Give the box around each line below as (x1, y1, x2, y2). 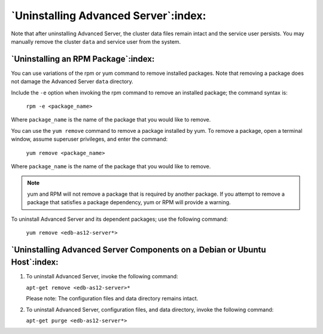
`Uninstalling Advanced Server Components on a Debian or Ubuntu (11, 244, 266, 254)
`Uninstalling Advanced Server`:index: (11, 9, 206, 22)
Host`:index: (11, 257, 59, 268)
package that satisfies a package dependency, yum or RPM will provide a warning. (27, 199, 231, 206)
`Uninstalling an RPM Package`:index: (11, 54, 155, 64)
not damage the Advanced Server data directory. (11, 78, 134, 85)
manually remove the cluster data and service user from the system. (11, 38, 181, 45)
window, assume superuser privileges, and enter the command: (11, 135, 168, 143)
